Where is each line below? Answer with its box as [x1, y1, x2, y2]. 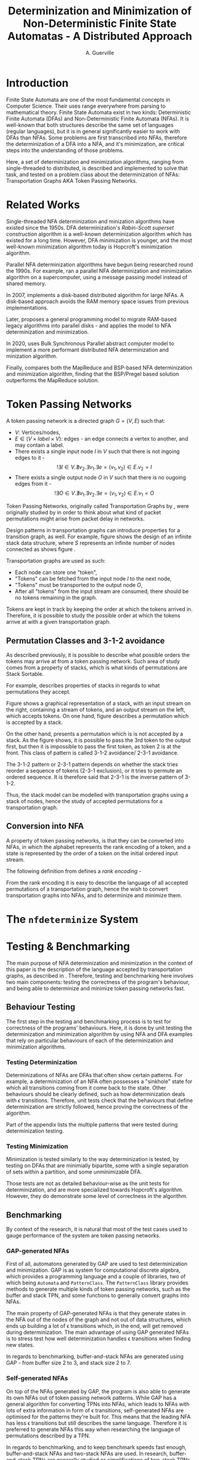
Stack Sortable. [6, 670, 44, 677]
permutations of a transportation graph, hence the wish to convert [6, 885, 168, 893]
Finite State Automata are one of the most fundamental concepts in [6, 96, 170, 103]
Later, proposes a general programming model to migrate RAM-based [6, 316, 177, 323]
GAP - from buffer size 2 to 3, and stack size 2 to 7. [6, 1359, 131, 1367]
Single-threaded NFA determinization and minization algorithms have [6, 217, 175, 224]
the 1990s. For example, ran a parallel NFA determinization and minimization [6, 267, 192, 274]
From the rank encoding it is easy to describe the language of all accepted [6, 879, 188, 886]
